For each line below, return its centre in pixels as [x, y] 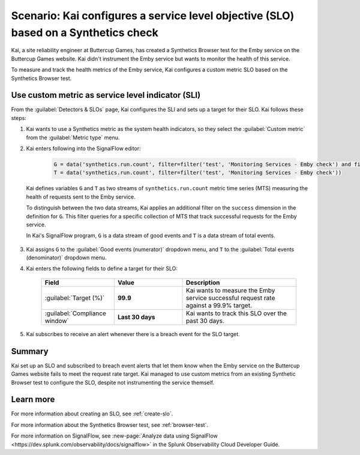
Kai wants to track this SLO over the [236, 313]
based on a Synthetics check [85, 32]
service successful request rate [230, 298]
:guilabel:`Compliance [75, 313]
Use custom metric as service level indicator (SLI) [106, 95]
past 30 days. [205, 321]
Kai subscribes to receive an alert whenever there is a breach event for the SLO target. [133, 334]
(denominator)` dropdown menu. [66, 258]
